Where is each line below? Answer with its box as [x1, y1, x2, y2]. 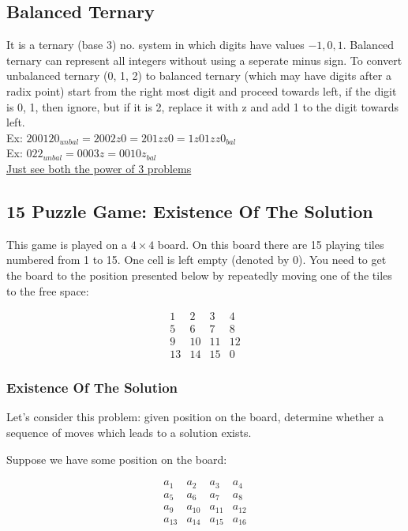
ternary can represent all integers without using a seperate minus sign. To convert [6, 51, 402, 68]
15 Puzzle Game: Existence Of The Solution [6, 198, 373, 223]
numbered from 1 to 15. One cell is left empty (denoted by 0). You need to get [6, 251, 387, 268]
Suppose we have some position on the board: [6, 450, 227, 467]
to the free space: [6, 282, 89, 299]
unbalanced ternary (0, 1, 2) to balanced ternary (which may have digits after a [6, 67, 391, 84]
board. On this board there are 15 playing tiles [157, 235, 384, 252]
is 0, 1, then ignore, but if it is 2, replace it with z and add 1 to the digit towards [6, 98, 399, 115]
